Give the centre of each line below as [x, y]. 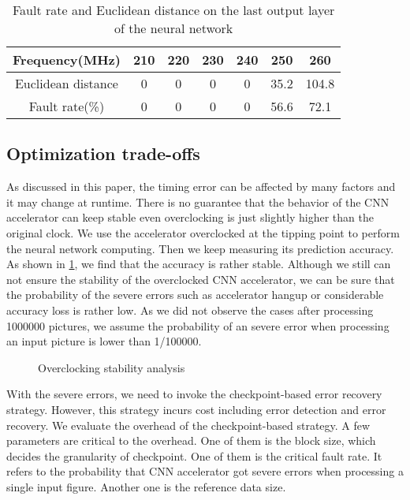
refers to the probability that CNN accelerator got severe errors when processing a [205, 471]
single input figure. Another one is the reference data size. [146, 486]
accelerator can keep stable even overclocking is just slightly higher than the [190, 217]
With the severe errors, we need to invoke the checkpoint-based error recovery [194, 394]
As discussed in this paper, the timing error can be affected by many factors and [201, 187]
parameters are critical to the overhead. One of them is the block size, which [191, 440]
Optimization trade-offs [103, 153]
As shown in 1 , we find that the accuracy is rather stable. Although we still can [199, 264]
